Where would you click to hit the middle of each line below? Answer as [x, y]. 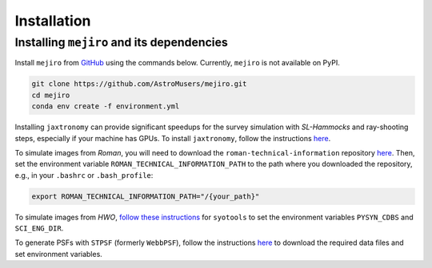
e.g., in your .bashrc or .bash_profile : [84, 175]
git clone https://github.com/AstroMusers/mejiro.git [139, 84]
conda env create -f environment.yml [106, 106]
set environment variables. [59, 254]
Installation [53, 21]
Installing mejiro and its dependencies [121, 42]
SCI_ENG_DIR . [39, 228]
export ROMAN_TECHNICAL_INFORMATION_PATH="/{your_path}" [146, 196]
